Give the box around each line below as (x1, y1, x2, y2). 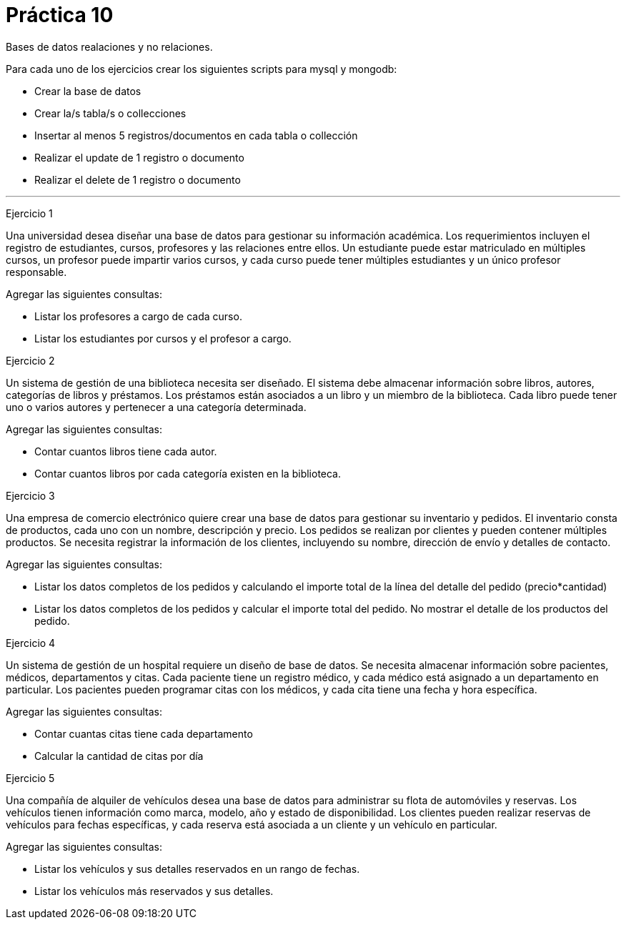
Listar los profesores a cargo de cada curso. (34, 310, 242, 322)
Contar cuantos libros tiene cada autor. (34, 445, 217, 457)
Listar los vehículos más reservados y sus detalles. (34, 884, 274, 897)
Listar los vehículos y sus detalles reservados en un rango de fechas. (34, 862, 360, 875)
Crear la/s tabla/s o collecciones (34, 107, 187, 119)
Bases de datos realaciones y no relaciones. (6, 40, 213, 53)
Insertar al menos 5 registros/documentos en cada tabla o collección (34, 129, 358, 142)
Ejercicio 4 (6, 636, 56, 649)
